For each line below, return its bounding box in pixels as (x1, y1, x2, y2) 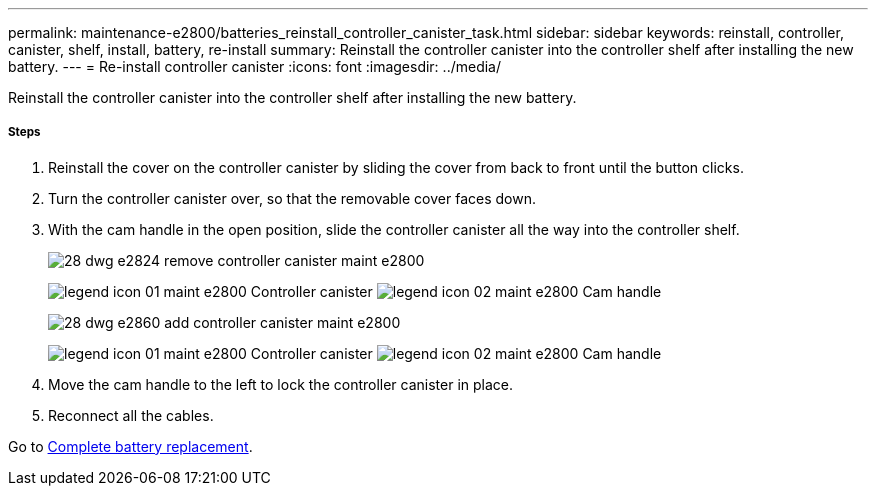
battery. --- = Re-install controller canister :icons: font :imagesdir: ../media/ (8, 58, 502, 75)
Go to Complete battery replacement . (8, 437, 253, 455)
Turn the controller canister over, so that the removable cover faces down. (48, 189, 536, 207)
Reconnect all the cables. (48, 406, 214, 424)
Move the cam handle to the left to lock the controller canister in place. (48, 375, 514, 393)
